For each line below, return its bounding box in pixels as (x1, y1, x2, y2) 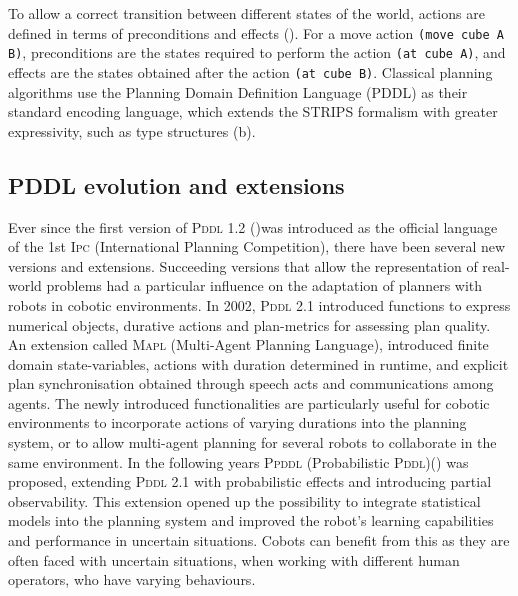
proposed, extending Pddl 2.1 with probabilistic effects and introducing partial (8, 471, 492, 492)
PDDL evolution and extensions (8, 169, 345, 200)
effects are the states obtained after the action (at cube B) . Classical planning (8, 61, 493, 82)
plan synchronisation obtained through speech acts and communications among (8, 373, 494, 394)
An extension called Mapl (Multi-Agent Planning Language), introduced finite (8, 334, 489, 355)
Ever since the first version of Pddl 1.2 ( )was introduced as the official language (8, 216, 498, 237)
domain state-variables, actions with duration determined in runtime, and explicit (8, 353, 509, 374)
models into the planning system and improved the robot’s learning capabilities (8, 510, 494, 531)
